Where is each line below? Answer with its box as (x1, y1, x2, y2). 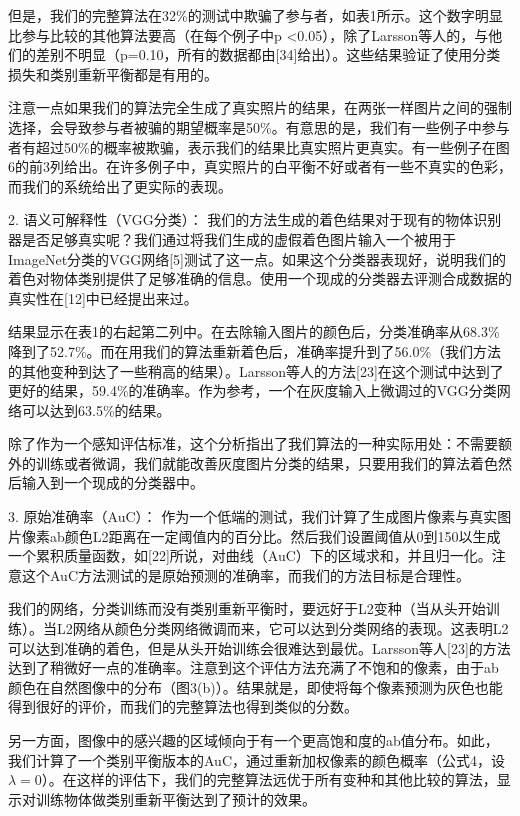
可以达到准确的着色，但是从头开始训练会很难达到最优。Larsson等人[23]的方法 (8, 637, 511, 658)
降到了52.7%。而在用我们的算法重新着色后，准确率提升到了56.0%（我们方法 (8, 340, 502, 361)
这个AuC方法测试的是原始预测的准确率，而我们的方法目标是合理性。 (21, 564, 470, 585)
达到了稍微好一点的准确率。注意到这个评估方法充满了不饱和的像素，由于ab (8, 657, 499, 678)
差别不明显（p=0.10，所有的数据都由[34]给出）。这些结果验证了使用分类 (35, 44, 501, 65)
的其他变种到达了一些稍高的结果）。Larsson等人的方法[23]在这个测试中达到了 (8, 360, 504, 381)
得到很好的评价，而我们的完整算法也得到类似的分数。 (8, 696, 358, 717)
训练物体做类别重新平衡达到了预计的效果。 (35, 788, 316, 809)
